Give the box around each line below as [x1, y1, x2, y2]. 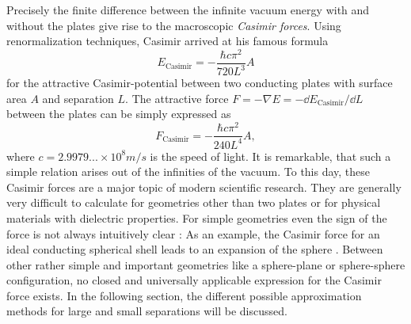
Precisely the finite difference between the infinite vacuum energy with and [6, 2, 370, 17]
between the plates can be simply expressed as [6, 105, 231, 122]
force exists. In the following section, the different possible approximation [6, 287, 362, 303]
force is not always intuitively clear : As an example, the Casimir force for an [6, 225, 380, 242]
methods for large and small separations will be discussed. [6, 303, 287, 319]
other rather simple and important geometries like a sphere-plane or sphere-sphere [6, 256, 405, 273]
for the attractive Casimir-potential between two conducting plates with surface [6, 74, 393, 91]
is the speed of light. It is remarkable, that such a [150, 147, 391, 164]
